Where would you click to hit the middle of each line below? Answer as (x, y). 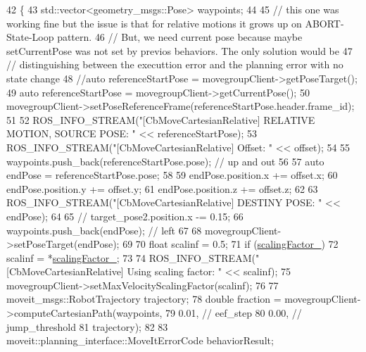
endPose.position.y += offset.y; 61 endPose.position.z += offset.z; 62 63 (162, 188)
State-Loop (30, 37)
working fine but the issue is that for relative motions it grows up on (154, 23)
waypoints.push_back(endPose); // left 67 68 (104, 230)
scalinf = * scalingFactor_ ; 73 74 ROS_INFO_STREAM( (131, 257)
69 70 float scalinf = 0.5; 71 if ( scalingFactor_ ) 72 (231, 244)
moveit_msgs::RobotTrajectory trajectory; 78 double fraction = (144, 299)
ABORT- (324, 23)
